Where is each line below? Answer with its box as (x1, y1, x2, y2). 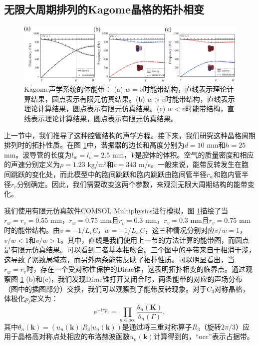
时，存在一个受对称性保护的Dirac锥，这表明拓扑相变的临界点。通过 (26, 264, 246, 274)
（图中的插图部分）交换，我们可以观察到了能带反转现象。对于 (4, 283, 207, 294)
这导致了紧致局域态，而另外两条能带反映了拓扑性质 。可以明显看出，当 (4, 254, 235, 264)
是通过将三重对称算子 (122, 321, 192, 332)
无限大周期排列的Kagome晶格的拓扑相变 (4, 1, 204, 17)
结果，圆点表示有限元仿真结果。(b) (30, 93, 145, 104)
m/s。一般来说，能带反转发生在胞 (138, 159, 249, 170)
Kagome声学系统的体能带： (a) (24, 84, 123, 94)
